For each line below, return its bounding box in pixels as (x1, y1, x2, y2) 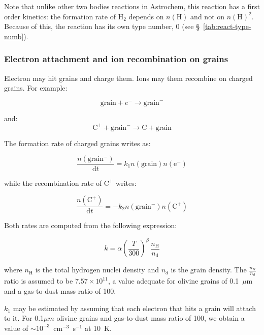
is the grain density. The (171, 264, 247, 275)
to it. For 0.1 (4, 313, 44, 323)
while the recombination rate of (4, 177, 102, 188)
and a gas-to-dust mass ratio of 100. (4, 286, 116, 296)
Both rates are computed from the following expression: (4, 220, 177, 231)
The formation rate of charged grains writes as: (4, 137, 151, 148)
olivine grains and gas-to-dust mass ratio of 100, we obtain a (56, 313, 245, 323)
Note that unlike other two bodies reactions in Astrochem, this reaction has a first (4, 1, 260, 11)
